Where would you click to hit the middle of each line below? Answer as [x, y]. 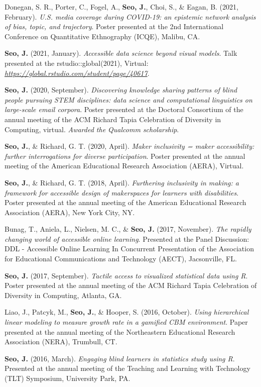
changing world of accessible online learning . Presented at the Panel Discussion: [127, 238]
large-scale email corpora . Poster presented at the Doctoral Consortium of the [124, 109]
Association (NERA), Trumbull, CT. [61, 342]
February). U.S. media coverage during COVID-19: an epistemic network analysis [130, 16]
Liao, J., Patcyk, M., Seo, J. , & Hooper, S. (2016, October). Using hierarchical [127, 312]
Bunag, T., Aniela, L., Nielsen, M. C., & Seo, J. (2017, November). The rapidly [128, 229]
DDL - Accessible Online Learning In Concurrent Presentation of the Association [129, 249]
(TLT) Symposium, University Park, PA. [68, 378]
